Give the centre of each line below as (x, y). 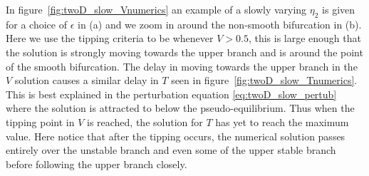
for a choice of (36, 24)
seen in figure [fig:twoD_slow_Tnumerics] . (264, 80)
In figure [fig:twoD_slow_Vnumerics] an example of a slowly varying (156, 9)
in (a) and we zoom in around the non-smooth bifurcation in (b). (219, 24)
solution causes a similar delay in (87, 80)
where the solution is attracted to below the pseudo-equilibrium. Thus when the (180, 108)
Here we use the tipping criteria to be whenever (110, 38)
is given (339, 9)
